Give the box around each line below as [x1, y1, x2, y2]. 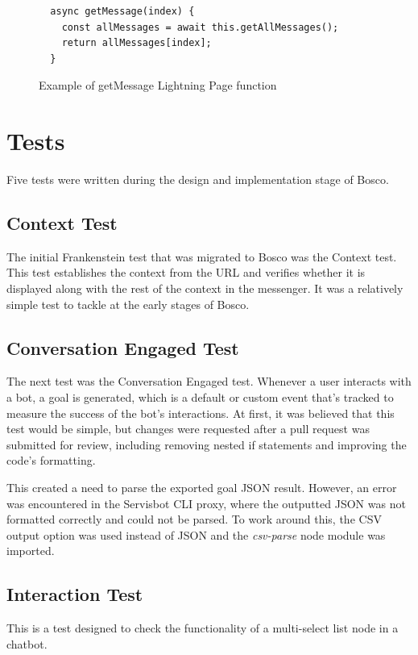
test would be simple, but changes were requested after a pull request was [6, 420, 370, 437]
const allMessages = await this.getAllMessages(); [61, 21, 339, 33]
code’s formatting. [6, 452, 96, 469]
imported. [6, 542, 55, 559]
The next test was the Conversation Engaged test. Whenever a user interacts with [6, 373, 412, 390]
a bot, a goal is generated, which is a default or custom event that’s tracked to [6, 389, 394, 406]
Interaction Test [6, 582, 143, 607]
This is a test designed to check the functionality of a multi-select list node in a [6, 620, 399, 636]
